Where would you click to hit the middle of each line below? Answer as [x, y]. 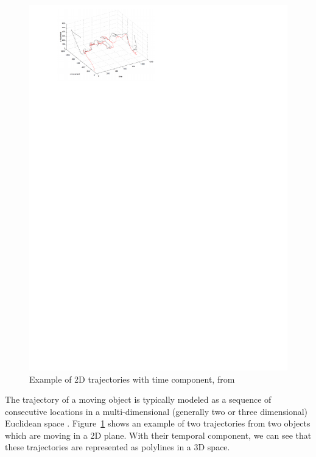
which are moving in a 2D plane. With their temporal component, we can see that [158, 435]
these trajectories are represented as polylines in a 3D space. [118, 447]
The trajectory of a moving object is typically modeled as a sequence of [138, 399]
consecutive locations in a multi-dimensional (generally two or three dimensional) [156, 411]
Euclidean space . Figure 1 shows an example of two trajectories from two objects [158, 423]
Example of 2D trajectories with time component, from [132, 379]
